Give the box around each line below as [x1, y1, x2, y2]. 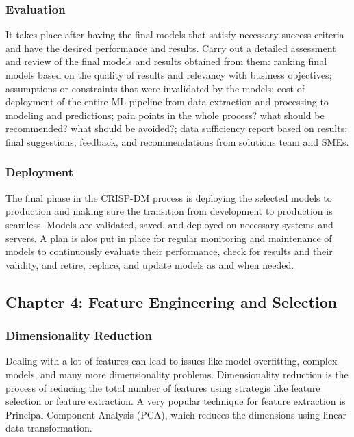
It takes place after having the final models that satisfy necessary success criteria [5, 27, 344, 42]
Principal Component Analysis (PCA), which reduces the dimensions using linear [5, 407, 346, 421]
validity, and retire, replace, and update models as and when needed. [5, 257, 294, 272]
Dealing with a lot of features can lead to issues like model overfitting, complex [5, 354, 338, 368]
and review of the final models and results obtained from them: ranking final [5, 54, 327, 68]
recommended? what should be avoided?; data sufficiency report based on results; [5, 121, 348, 135]
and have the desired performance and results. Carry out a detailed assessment [5, 40, 336, 55]
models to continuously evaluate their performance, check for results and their [5, 244, 333, 259]
